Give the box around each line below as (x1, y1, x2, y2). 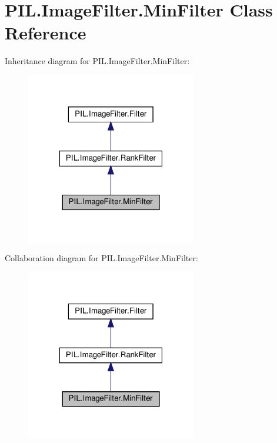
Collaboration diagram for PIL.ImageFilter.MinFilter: (5, 252, 198, 264)
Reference (5, 21, 86, 45)
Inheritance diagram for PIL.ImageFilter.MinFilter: (5, 55, 190, 67)
